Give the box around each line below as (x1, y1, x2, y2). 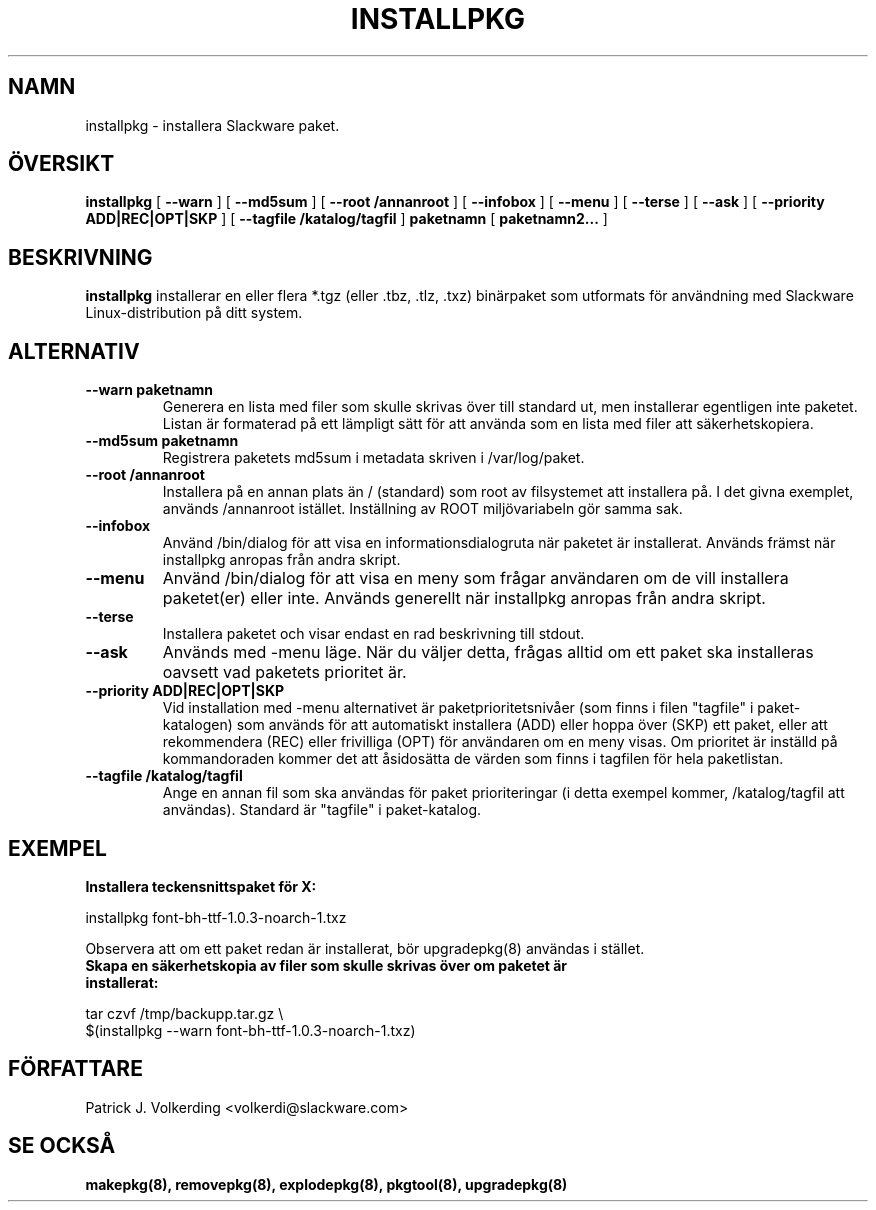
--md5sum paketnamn (85, 432, 239, 450)
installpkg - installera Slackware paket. (85, 116, 340, 134)
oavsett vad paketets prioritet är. (162, 662, 407, 683)
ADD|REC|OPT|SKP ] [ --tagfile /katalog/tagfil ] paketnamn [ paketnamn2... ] (85, 210, 608, 228)
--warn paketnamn (85, 381, 214, 399)
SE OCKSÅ (8, 1133, 116, 1159)
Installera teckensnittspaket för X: (85, 877, 317, 895)
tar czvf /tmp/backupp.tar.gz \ (85, 1004, 284, 1022)
